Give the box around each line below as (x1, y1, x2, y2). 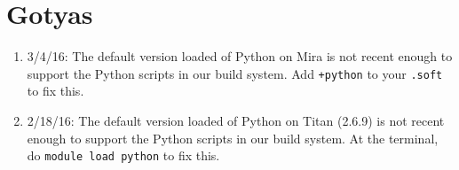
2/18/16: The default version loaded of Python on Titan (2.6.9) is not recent (27, 111, 445, 129)
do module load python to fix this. (27, 146, 220, 165)
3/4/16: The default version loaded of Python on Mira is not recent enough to (27, 47, 453, 66)
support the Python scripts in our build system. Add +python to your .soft (27, 64, 443, 82)
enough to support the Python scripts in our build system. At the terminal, (27, 128, 439, 147)
